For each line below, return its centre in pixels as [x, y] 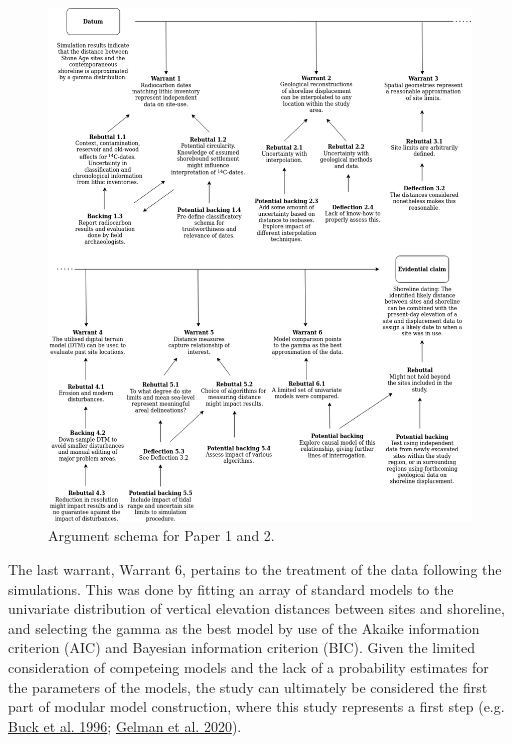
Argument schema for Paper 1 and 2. [161, 535]
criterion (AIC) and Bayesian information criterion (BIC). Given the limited [242, 647]
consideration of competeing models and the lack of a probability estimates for [248, 666]
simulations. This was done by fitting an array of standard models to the [231, 588]
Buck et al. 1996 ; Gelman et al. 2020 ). [125, 725]
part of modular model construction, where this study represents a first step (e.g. [256, 706]
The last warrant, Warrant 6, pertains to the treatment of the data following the [255, 569]
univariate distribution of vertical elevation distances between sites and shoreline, [256, 608]
